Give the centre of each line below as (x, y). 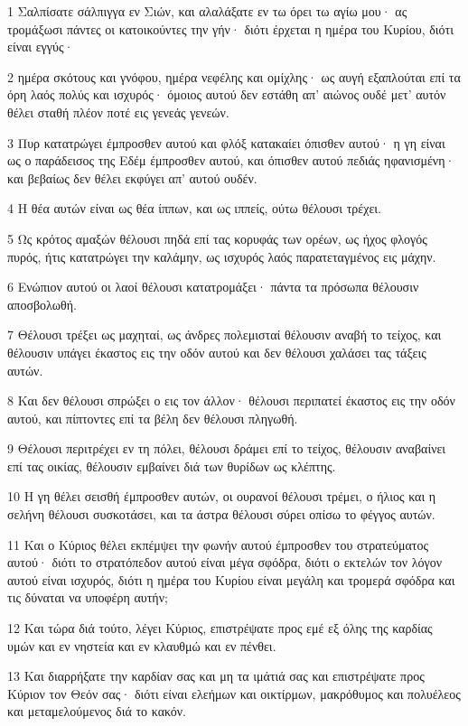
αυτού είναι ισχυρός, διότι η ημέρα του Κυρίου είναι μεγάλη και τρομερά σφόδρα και (231, 579)
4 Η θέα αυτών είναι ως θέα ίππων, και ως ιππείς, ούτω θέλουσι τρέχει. (194, 208)
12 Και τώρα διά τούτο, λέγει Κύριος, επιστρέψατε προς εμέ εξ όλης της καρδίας (220, 628)
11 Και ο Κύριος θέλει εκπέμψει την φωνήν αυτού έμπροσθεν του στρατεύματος (218, 544)
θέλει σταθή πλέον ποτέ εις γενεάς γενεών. (118, 112)
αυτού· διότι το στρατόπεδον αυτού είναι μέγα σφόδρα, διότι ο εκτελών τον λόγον (225, 562)
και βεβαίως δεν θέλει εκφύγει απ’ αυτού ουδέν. (132, 177)
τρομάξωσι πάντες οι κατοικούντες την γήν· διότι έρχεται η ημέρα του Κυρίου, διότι (230, 28)
